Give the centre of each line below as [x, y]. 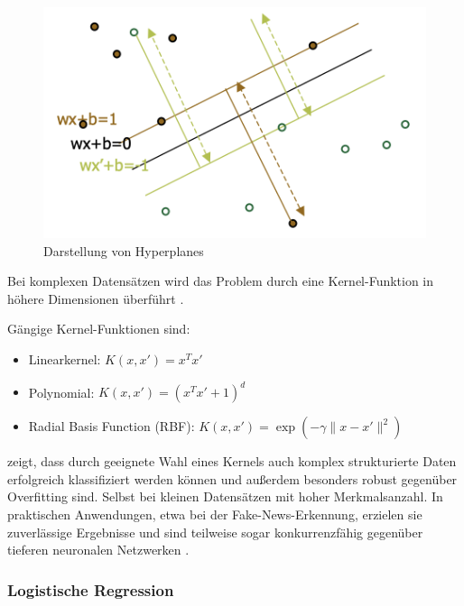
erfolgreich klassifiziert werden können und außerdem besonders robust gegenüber [232, 478]
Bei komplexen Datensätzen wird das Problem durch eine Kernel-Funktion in [221, 281]
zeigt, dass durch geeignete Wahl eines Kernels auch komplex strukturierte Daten [232, 461]
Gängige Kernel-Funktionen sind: [99, 329]
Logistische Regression [91, 589]
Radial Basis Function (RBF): [111, 426]
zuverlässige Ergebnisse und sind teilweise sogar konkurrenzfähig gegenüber [215, 532]
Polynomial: [61, 392]
